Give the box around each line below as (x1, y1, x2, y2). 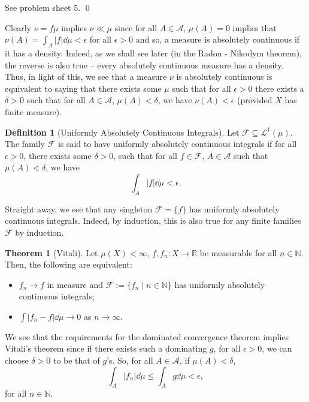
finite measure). (5, 105, 62, 118)
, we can (262, 342, 292, 355)
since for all (114, 21, 157, 34)
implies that (232, 21, 277, 34)
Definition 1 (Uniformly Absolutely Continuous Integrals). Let (5, 125, 240, 138)
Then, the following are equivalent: (5, 258, 132, 271)
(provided (237, 94, 272, 106)
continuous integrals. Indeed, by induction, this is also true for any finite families (5, 214, 301, 227)
